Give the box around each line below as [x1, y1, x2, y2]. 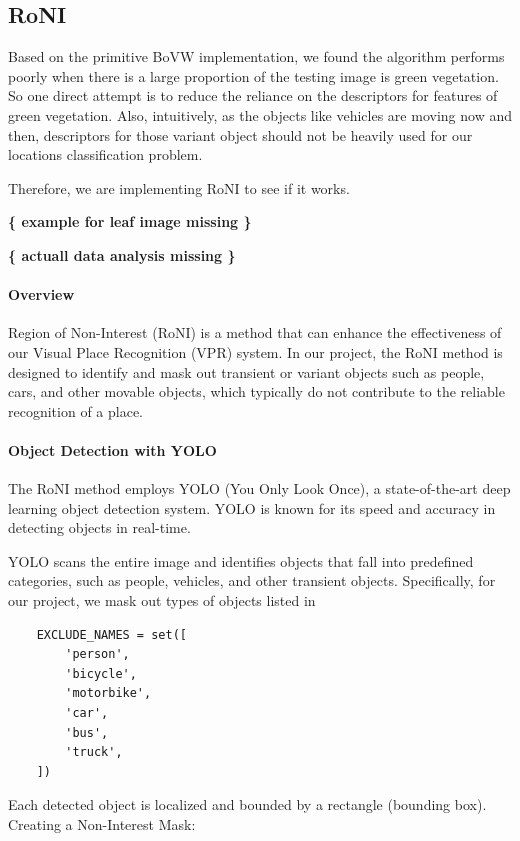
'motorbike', [65, 686, 152, 701]
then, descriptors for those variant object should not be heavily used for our [8, 124, 473, 145]
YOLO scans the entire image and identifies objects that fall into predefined [8, 550, 474, 571]
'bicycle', [65, 666, 137, 681]
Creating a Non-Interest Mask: [8, 814, 196, 835]
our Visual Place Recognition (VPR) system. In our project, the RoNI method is [8, 341, 503, 362]
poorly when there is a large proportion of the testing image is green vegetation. [8, 65, 499, 86]
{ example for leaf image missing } [8, 211, 252, 232]
